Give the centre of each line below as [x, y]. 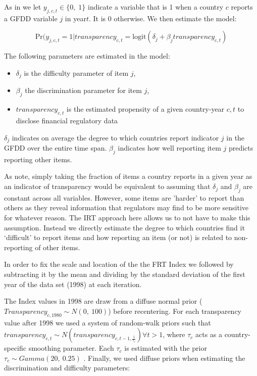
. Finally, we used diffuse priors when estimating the [164, 358]
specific [15, 348]
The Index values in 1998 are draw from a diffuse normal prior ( [103, 301]
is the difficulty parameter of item [76, 73]
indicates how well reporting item [169, 148]
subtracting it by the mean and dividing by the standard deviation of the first [125, 274]
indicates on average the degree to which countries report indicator [115, 137]
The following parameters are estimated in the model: [87, 56]
